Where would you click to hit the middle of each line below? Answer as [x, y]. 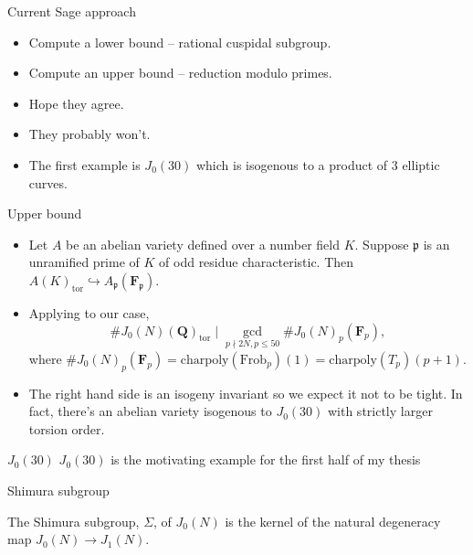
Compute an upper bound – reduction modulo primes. [180, 73]
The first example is [84, 164]
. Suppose [382, 244]
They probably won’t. [89, 134]
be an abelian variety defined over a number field [203, 244]
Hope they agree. [76, 103]
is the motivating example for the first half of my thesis [266, 459]
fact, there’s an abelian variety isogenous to [150, 411]
